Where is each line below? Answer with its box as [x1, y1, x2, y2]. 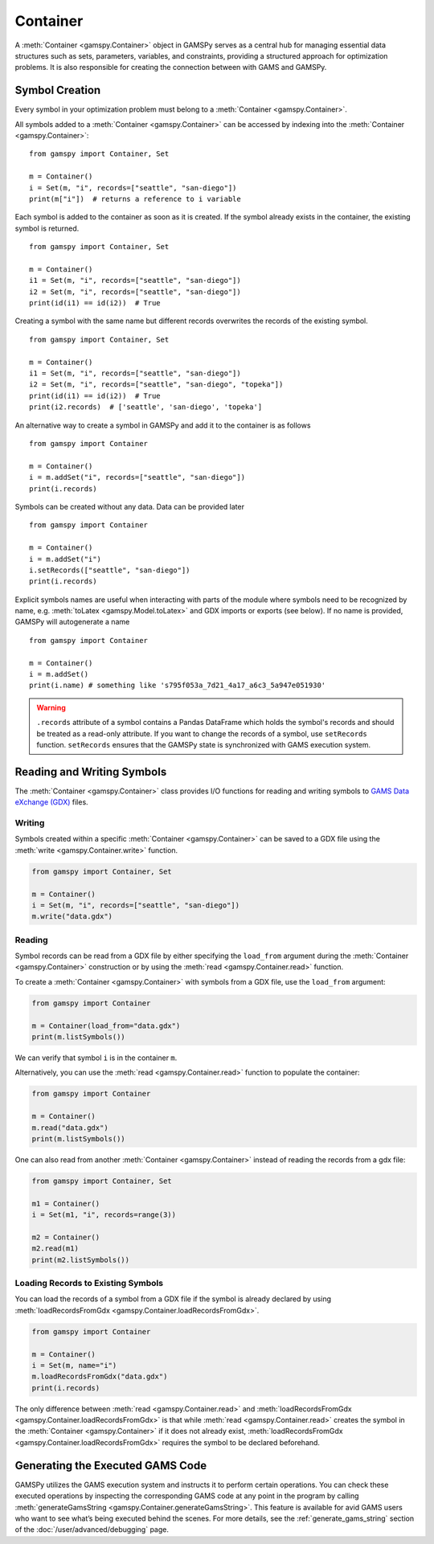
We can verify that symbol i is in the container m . [14, 1053, 178, 1063]
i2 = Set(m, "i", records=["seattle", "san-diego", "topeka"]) [29, 380, 284, 389]
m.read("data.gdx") [31, 1123, 108, 1132]
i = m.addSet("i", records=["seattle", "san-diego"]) [29, 473, 245, 482]
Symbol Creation [14, 84, 101, 97]
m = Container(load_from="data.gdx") [31, 1021, 181, 1030]
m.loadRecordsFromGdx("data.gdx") [31, 1372, 168, 1382]
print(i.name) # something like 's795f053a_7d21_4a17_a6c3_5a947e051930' [29, 681, 326, 690]
